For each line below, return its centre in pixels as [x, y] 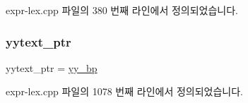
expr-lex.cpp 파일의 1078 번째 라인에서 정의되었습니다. [124, 91]
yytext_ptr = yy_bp [52, 67]
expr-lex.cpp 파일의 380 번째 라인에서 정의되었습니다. [122, 10]
